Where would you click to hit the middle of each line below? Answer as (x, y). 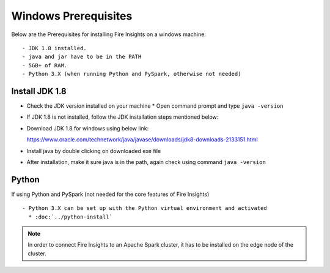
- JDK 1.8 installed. (54, 48)
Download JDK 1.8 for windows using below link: (88, 128)
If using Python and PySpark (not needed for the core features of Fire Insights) (110, 194)
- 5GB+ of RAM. (45, 65)
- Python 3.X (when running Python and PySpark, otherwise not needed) (132, 74)
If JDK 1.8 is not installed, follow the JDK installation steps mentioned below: (123, 117)
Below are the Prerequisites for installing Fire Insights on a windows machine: (108, 34)
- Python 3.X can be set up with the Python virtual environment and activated (145, 208)
